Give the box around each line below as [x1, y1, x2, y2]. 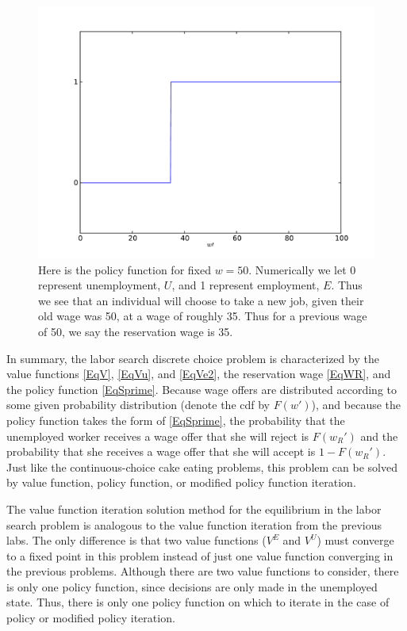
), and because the [311, 396, 401, 413]
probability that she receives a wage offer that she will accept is [6, 443, 316, 460]
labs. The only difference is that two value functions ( [6, 532, 267, 549]
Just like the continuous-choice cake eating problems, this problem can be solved [6, 458, 397, 475]
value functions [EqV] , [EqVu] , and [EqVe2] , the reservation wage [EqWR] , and [6, 365, 391, 382]
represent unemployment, [38, 277, 161, 293]
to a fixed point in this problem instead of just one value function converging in [6, 547, 394, 564]
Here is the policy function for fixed [38, 261, 211, 277]
